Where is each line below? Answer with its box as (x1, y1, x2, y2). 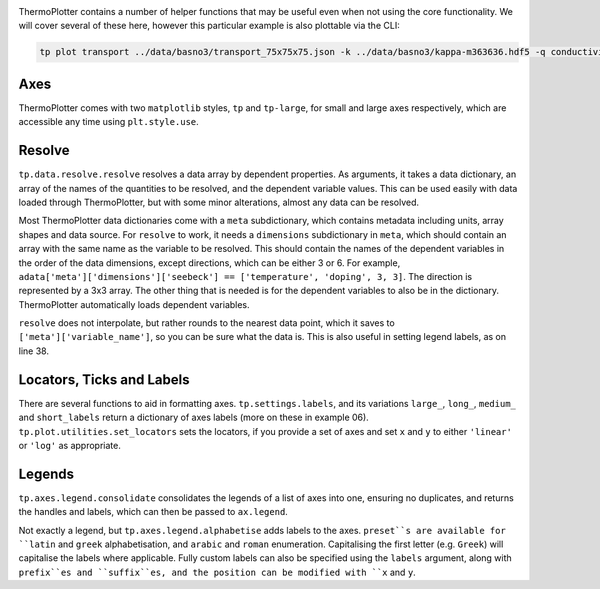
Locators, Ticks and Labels (18, 371, 190, 388)
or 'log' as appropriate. (18, 439, 122, 451)
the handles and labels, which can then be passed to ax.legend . (18, 506, 289, 518)
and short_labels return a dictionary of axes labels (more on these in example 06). (18, 411, 369, 424)
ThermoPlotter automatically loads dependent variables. (18, 298, 250, 310)
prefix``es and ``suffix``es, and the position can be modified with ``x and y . (18, 566, 417, 578)
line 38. (18, 345, 50, 357)
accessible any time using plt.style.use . (18, 116, 199, 128)
